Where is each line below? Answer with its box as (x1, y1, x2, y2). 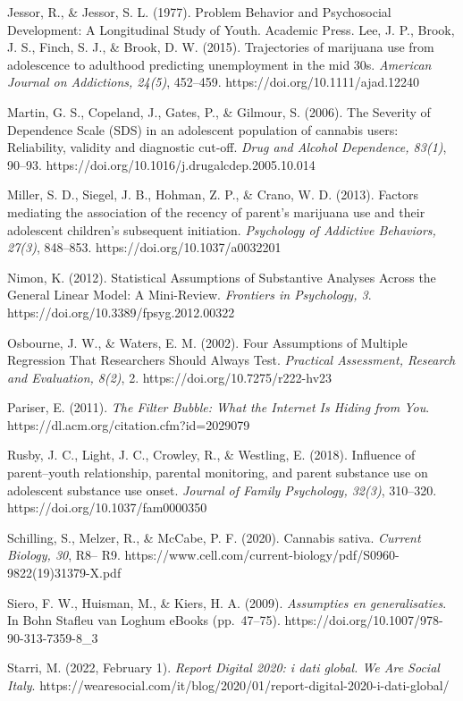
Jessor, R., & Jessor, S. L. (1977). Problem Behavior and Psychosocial (7, 3, 391, 21)
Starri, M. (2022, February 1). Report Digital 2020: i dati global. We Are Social (7, 658, 440, 677)
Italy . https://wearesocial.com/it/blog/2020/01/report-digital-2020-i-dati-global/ (7, 676, 450, 694)
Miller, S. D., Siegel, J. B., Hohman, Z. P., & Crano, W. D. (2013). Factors (7, 185, 418, 204)
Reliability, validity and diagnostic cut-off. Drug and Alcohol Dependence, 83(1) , (7, 138, 447, 156)
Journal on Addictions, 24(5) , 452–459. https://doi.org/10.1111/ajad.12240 (7, 72, 420, 91)
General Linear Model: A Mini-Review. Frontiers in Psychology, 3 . (7, 285, 372, 304)
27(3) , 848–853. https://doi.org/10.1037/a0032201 (7, 238, 282, 257)
